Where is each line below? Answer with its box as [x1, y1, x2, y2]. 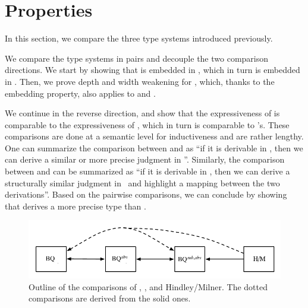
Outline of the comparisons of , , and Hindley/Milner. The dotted [29, 280, 268, 293]
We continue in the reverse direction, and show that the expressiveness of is [5, 107, 280, 119]
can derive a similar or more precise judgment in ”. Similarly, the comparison [5, 153, 285, 166]
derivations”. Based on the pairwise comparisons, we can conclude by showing [5, 188, 287, 201]
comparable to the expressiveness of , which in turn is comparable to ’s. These [5, 118, 290, 131]
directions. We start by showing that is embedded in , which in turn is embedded [5, 63, 300, 76]
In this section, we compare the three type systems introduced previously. [5, 32, 273, 45]
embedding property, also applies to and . [5, 87, 156, 99]
